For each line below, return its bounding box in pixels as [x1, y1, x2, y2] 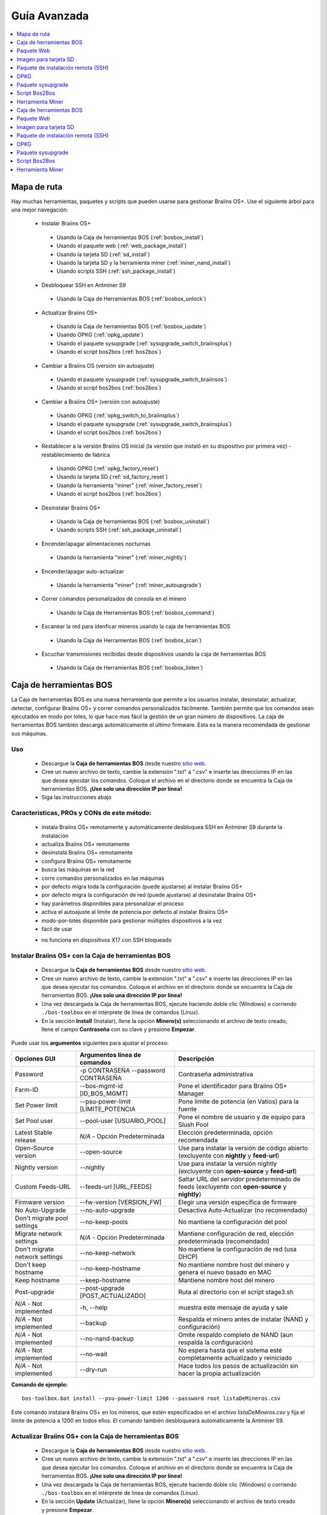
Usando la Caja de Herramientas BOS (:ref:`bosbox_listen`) [56, 664, 203, 671]
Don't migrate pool [15, 1214, 68, 1222]
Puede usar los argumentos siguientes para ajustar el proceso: [11, 1039, 169, 1047]
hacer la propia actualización [178, 1369, 260, 1377]
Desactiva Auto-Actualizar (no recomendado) [178, 1206, 308, 1214]
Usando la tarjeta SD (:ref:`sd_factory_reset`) [56, 473, 168, 481]
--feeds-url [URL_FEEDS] [79, 1182, 152, 1191]
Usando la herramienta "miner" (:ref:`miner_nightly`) [56, 554, 187, 561]
